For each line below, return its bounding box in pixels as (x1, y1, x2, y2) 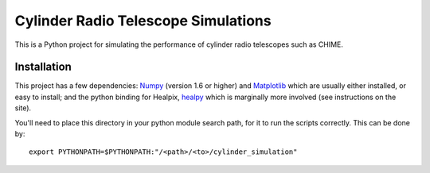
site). (14, 103, 32, 113)
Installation (14, 60, 72, 74)
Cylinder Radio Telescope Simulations (14, 12, 272, 29)
